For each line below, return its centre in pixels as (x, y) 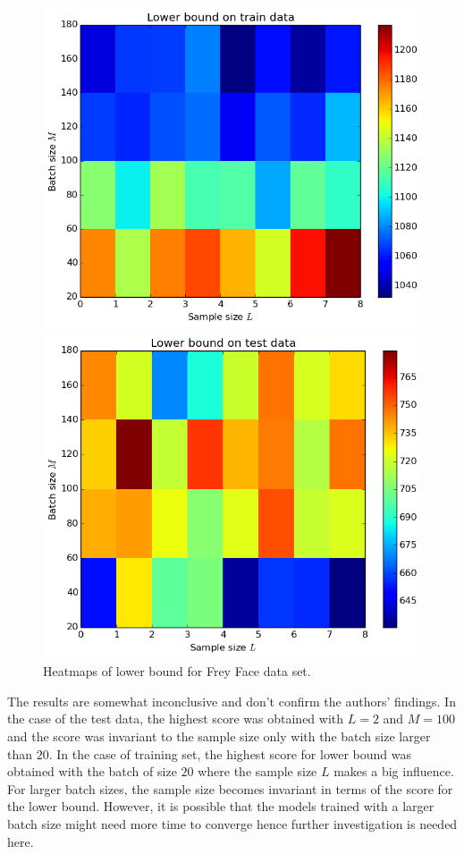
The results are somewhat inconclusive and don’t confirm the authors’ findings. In (232, 701)
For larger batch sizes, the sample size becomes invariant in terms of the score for (230, 788)
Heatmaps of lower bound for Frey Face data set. (177, 671)
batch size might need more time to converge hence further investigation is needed (232, 823)
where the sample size (257, 771)
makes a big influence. (394, 771)
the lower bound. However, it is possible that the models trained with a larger (221, 806)
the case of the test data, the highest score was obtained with (176, 719)
